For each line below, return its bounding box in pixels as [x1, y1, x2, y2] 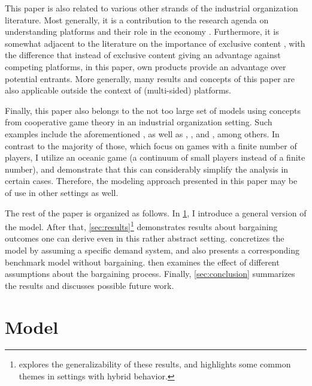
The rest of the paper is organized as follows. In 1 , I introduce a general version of [5, 206, 307, 219]
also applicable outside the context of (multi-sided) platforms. [5, 84, 231, 96]
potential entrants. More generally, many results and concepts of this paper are [5, 72, 295, 85]
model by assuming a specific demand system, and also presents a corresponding [5, 243, 299, 256]
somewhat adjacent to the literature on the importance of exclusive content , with [5, 37, 305, 49]
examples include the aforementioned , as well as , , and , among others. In [5, 127, 280, 140]
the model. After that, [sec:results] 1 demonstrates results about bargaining [5, 219, 278, 233]
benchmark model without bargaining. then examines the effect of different [5, 255, 280, 268]
